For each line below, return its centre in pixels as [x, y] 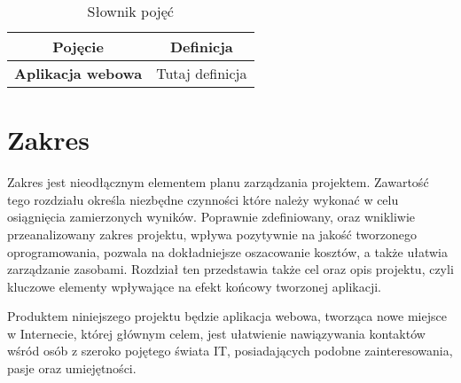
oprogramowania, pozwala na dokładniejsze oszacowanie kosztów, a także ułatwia [227, 251]
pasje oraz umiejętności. [72, 368]
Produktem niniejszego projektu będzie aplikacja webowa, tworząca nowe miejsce [227, 316]
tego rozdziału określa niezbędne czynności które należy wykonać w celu [203, 199]
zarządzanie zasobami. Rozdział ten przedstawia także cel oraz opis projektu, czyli [230, 269]
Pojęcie [78, 47]
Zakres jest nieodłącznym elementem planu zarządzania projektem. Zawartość [218, 182]
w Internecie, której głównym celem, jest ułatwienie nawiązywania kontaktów [216, 333]
